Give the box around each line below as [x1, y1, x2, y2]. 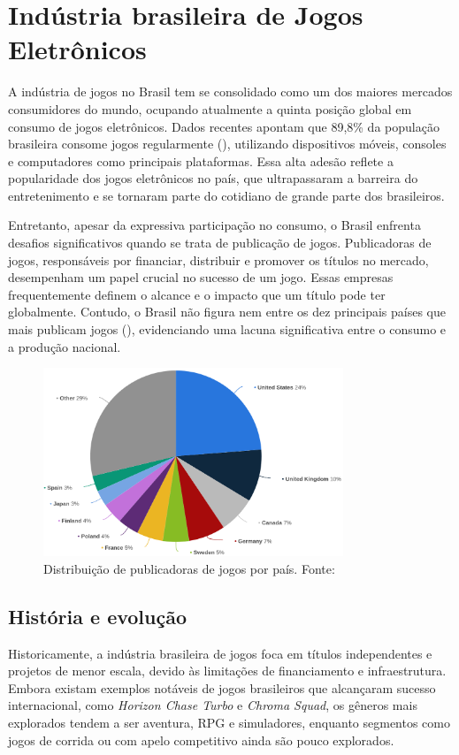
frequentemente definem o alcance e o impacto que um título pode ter [8, 285, 386, 303]
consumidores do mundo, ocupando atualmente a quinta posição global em [8, 99, 412, 118]
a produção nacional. [8, 337, 121, 355]
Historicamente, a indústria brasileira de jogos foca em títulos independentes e [8, 644, 432, 662]
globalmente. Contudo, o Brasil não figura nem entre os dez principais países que [8, 302, 446, 321]
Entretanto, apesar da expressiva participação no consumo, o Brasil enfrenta [8, 216, 421, 234]
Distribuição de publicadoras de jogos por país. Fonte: [43, 559, 335, 577]
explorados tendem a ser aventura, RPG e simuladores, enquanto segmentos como [8, 713, 450, 731]
